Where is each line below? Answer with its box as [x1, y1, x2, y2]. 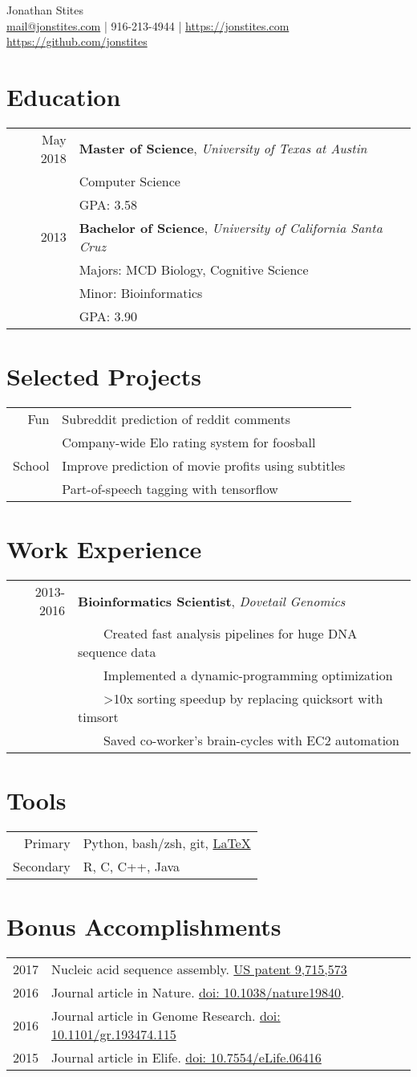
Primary [23, 834, 71, 853]
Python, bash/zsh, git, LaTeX [83, 834, 251, 853]
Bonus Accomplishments [6, 910, 281, 943]
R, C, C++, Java [83, 857, 180, 876]
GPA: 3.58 [79, 194, 138, 214]
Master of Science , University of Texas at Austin [79, 139, 367, 158]
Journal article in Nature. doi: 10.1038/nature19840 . [51, 983, 345, 1002]
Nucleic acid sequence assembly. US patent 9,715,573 [51, 960, 347, 979]
